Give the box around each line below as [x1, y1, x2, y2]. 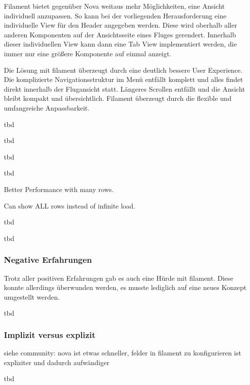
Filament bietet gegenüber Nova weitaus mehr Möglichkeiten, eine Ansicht [4, 1, 225, 11]
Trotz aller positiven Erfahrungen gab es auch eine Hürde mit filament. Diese [4, 273, 233, 283]
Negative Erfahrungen [4, 254, 92, 266]
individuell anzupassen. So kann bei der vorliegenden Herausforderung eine [4, 10, 227, 20]
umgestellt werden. [4, 291, 60, 302]
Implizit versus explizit [4, 328, 96, 340]
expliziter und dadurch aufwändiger [4, 357, 110, 367]
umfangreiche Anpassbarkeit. [4, 102, 90, 112]
